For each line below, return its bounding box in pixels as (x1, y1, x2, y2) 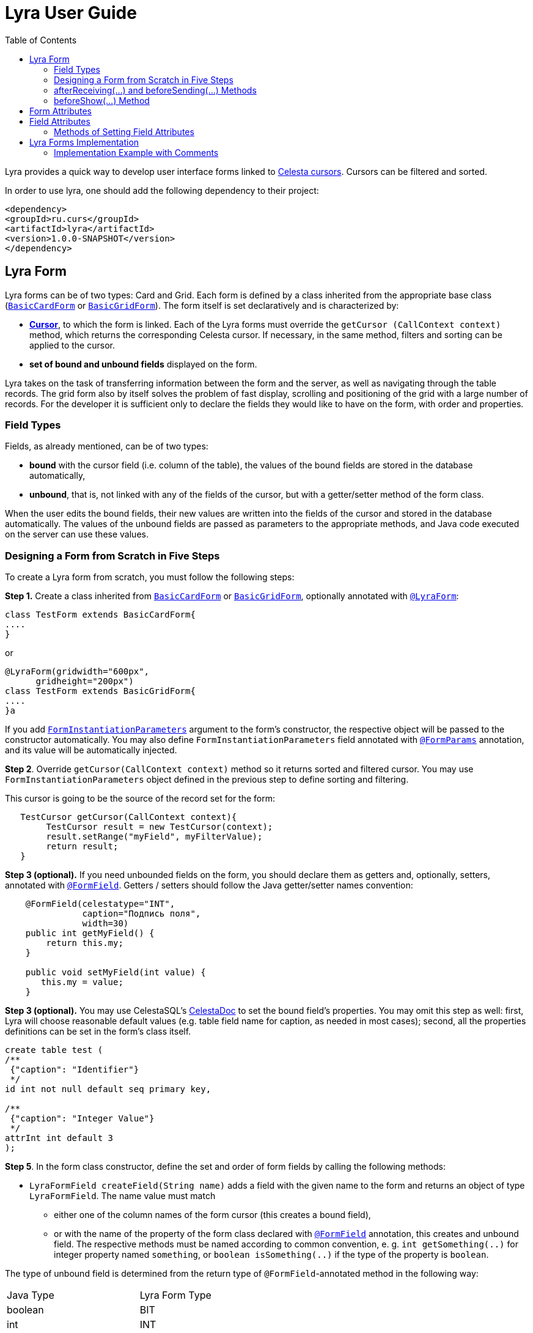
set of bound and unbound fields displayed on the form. (29, 358, 257, 369)
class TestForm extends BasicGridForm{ (5, 686, 196, 696)
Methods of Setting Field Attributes (54, 126, 194, 137)
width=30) (82, 918, 129, 929)
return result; (46, 841, 119, 852)
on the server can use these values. (5, 529, 149, 540)
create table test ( (5, 1045, 103, 1055)
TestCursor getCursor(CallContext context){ (20, 812, 237, 822)
